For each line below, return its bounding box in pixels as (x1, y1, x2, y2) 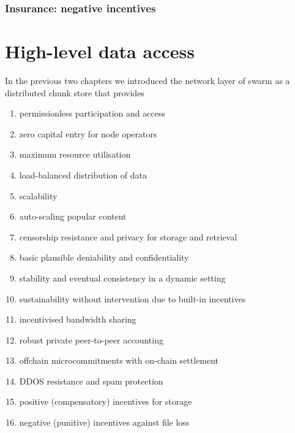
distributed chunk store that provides (5, 86, 144, 99)
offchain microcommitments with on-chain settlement (19, 354, 219, 367)
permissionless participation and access (19, 107, 165, 120)
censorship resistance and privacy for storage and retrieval (19, 230, 237, 243)
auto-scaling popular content (19, 210, 127, 223)
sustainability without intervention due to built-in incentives (19, 292, 246, 305)
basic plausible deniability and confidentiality (19, 251, 189, 264)
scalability (19, 189, 58, 202)
